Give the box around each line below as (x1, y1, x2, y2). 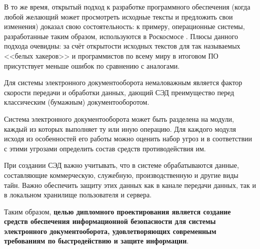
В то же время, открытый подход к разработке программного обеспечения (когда (4, 2, 250, 12)
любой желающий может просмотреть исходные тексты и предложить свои (4, 11, 233, 22)
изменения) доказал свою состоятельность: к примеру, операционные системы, (4, 21, 245, 32)
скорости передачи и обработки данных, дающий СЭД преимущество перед (4, 87, 234, 97)
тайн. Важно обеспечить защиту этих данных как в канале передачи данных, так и (4, 179, 256, 190)
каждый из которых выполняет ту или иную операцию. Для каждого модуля (4, 123, 236, 134)
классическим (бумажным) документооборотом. (4, 97, 149, 107)
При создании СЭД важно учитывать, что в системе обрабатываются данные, (4, 160, 239, 170)
